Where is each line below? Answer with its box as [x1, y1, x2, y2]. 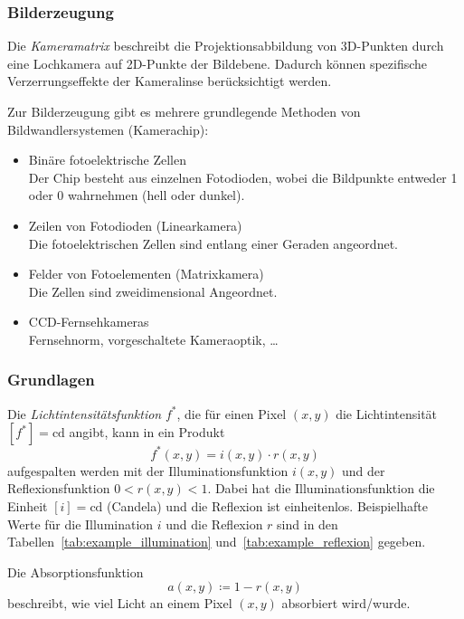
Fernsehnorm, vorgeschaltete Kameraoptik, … [28, 329, 279, 348]
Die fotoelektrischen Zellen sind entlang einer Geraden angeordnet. [28, 233, 398, 252]
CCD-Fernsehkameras [28, 312, 149, 331]
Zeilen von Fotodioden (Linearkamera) [28, 215, 242, 234]
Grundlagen [7, 368, 95, 391]
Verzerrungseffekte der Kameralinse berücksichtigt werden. [7, 71, 332, 90]
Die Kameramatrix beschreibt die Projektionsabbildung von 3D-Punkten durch [7, 36, 444, 55]
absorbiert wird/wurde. [281, 594, 411, 613]
